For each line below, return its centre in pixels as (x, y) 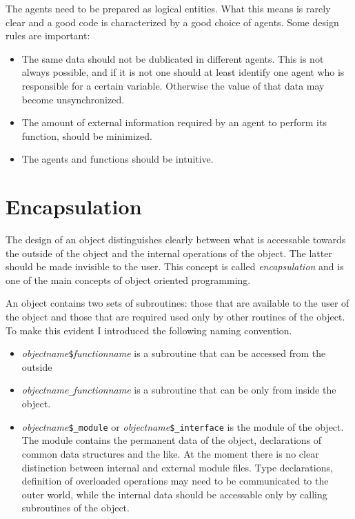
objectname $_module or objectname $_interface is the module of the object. (183, 426)
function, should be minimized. (87, 135)
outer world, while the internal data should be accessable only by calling (174, 494)
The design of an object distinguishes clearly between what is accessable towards (176, 240)
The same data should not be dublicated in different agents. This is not (173, 58)
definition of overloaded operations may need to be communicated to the (175, 481)
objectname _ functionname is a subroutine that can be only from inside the (179, 390)
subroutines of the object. (75, 508)
